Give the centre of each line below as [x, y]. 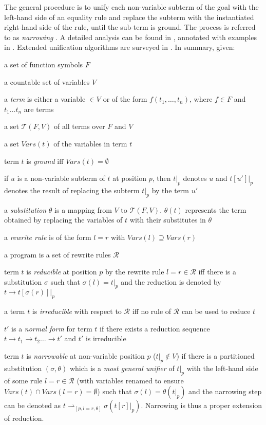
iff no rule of [152, 311]
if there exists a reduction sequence [155, 328]
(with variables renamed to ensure [130, 380]
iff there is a [217, 272]
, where [201, 99]
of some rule [23, 380]
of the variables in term [90, 143]
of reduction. [24, 418]
